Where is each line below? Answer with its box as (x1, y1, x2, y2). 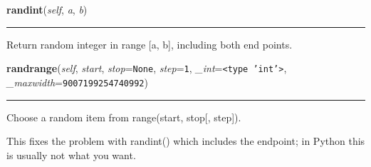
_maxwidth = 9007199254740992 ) (6, 74, 148, 89)
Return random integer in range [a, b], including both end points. (6, 36, 293, 51)
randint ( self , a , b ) (6, 2, 88, 16)
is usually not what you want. (6, 147, 136, 162)
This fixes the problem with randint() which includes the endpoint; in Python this (6, 133, 365, 148)
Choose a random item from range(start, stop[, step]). (6, 109, 241, 124)
